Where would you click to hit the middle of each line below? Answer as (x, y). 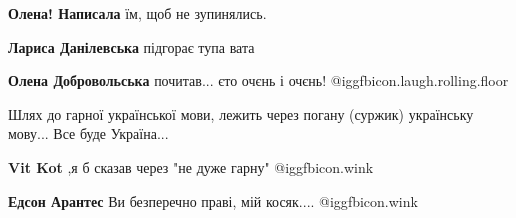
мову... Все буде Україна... (88, 133)
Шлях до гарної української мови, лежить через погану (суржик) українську (241, 113)
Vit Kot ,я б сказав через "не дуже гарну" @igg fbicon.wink (191, 166)
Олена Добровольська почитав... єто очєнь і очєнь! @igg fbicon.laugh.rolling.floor (258, 80)
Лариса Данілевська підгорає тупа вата (131, 46)
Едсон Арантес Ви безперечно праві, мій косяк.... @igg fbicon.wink (213, 200)
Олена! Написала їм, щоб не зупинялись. (137, 13)
